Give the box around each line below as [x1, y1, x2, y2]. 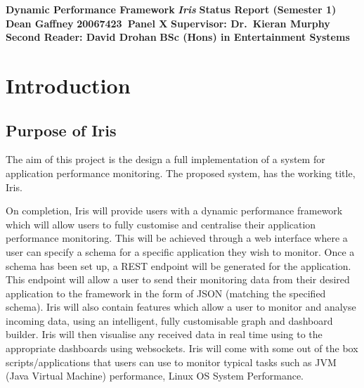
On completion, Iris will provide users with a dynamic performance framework [6, 203, 343, 218]
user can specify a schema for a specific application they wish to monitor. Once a [6, 244, 355, 259]
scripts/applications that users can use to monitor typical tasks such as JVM [6, 354, 337, 369]
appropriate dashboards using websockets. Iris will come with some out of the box [6, 341, 358, 356]
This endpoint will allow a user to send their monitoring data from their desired [6, 272, 350, 287]
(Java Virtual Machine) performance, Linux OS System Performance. [6, 368, 304, 383]
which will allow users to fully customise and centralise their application [6, 216, 316, 231]
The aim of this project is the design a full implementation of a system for [6, 152, 325, 167]
